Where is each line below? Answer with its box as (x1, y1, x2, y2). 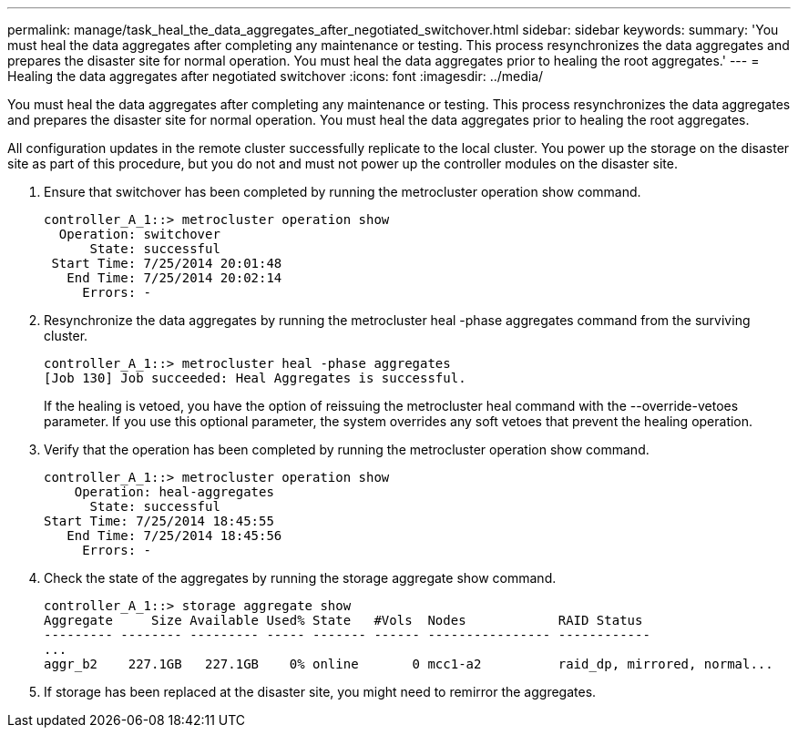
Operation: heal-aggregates (74, 485, 274, 499)
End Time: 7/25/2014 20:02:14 (66, 271, 282, 285)
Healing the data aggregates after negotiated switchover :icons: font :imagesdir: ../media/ (7, 68, 544, 84)
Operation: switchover (58, 227, 220, 241)
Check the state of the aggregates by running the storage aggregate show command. (44, 570, 557, 586)
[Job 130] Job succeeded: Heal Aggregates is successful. (44, 371, 466, 385)
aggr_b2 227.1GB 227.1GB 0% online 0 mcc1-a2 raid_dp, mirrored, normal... (44, 657, 773, 671)
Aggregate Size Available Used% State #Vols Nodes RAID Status (44, 613, 643, 628)
